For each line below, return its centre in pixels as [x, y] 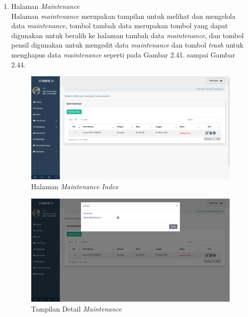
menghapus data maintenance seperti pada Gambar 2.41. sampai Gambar [123, 54]
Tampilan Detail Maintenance [76, 308]
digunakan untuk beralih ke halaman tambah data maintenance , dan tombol [127, 35]
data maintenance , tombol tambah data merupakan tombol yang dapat [120, 26]
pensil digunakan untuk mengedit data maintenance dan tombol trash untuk [127, 45]
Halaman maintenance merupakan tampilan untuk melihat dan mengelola [123, 16]
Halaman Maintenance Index [75, 186]
